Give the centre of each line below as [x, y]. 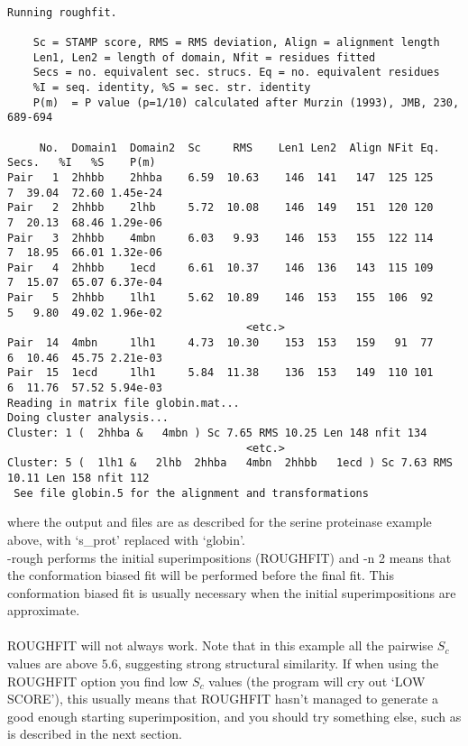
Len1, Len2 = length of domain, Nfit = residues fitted [204, 57]
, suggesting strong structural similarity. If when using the [278, 663]
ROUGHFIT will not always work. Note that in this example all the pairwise [220, 645]
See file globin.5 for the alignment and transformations [191, 493]
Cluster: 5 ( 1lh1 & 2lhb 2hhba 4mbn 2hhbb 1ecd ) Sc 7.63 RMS [230, 463]
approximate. [44, 610]
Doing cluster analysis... [88, 418]
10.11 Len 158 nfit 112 [78, 478]
